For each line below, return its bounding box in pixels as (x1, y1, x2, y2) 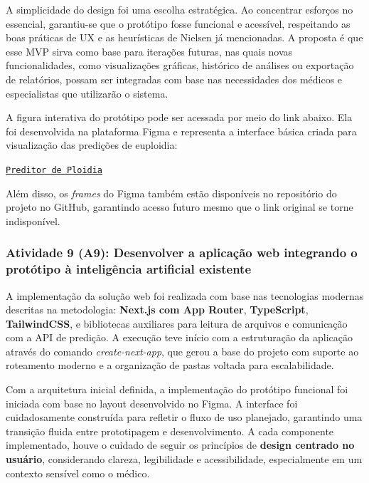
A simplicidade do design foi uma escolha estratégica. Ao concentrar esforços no (6, 2, 353, 16)
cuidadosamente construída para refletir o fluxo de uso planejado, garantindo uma (6, 410, 363, 425)
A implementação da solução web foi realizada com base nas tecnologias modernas (6, 288, 364, 303)
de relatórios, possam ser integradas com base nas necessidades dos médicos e (6, 71, 343, 86)
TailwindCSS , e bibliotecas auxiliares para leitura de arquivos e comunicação (6, 316, 348, 331)
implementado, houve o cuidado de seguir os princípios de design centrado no (6, 437, 355, 452)
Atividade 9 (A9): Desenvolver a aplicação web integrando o (6, 244, 358, 261)
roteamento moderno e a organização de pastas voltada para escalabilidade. (6, 358, 334, 373)
